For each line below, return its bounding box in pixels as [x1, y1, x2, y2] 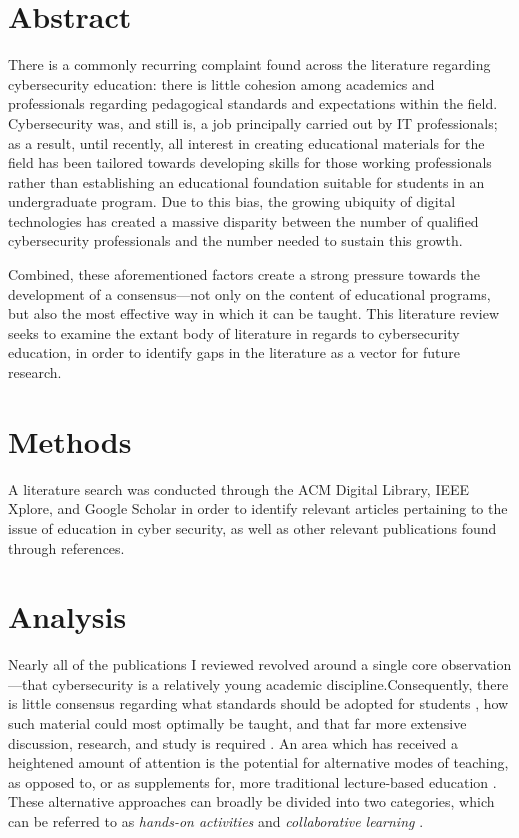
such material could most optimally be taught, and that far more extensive [8, 713, 467, 734]
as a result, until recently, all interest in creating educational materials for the [8, 132, 485, 153]
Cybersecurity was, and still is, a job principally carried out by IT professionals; [8, 112, 498, 133]
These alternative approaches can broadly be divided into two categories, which [8, 791, 495, 812]
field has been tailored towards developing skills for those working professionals [8, 152, 492, 173]
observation [441, 654, 512, 675]
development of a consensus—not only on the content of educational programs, [8, 283, 491, 304]
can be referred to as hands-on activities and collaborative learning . [8, 811, 424, 831]
